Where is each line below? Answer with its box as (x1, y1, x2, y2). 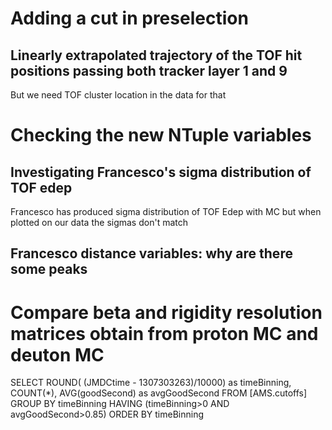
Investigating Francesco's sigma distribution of (10, 163, 312, 181)
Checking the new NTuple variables (10, 124, 312, 147)
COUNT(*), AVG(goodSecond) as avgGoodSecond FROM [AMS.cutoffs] (10, 387, 308, 399)
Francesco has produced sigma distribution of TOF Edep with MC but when (10, 206, 322, 217)
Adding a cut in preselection (10, 7, 249, 30)
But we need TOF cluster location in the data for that (10, 89, 227, 101)
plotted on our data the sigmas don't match (10, 217, 188, 228)
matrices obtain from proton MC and (10, 322, 319, 345)
